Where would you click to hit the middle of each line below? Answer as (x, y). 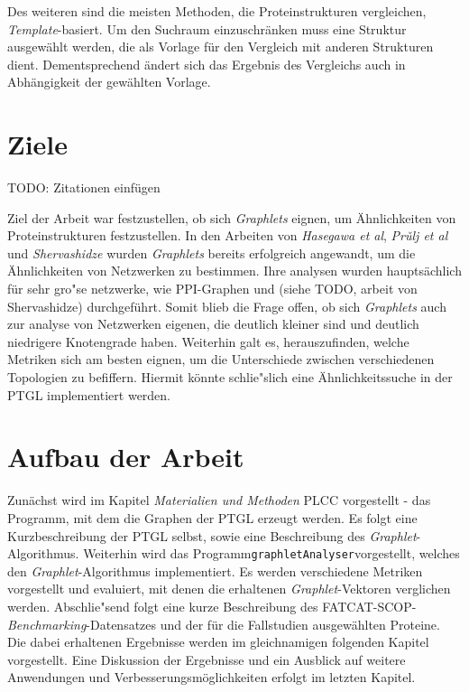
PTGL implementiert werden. (89, 394)
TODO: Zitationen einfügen (84, 187)
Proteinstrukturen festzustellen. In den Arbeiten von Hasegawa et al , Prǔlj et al (228, 235)
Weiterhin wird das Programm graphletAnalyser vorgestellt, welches (271, 553)
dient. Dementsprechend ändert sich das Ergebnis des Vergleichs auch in (207, 64)
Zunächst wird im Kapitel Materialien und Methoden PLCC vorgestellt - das (219, 500)
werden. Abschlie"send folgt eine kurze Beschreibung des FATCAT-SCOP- (212, 606)
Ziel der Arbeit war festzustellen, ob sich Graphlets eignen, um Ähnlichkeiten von (232, 217)
